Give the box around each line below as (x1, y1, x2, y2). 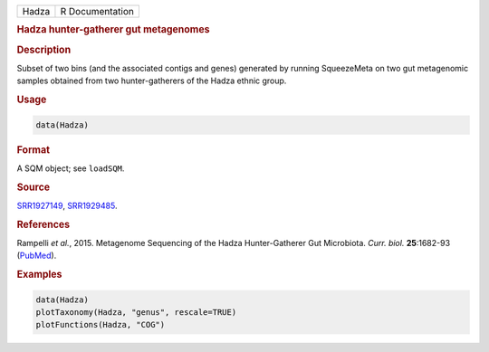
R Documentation (60, 5, 135, 17)
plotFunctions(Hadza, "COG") (35, 319, 166, 330)
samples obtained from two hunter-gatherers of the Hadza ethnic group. (16, 75, 287, 86)
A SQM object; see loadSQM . (16, 163, 125, 174)
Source (16, 181, 51, 194)
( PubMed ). (16, 250, 57, 262)
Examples (16, 268, 62, 281)
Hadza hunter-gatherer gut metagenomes (16, 24, 210, 36)
